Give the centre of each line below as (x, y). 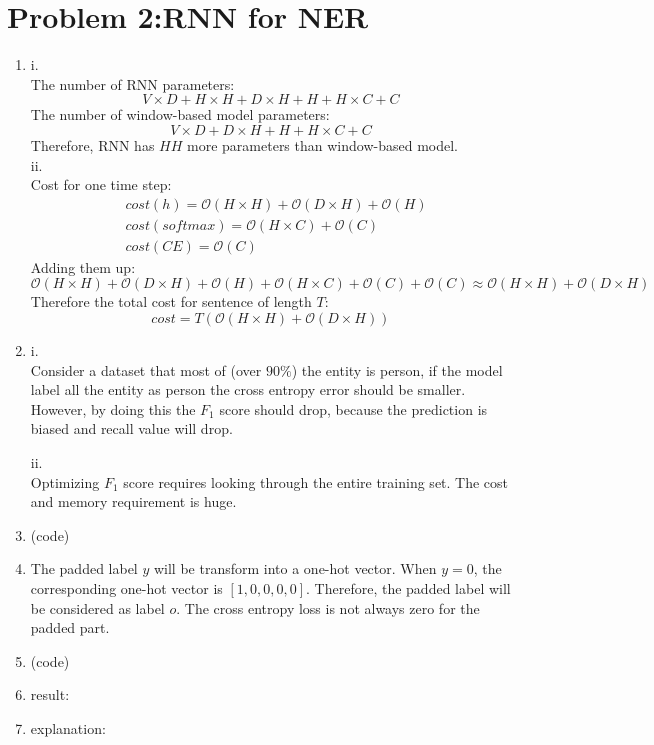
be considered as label (97, 607)
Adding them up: (83, 266)
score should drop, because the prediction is (353, 408)
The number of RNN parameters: (132, 83)
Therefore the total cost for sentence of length (171, 301)
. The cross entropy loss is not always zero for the (328, 607)
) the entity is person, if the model (397, 369)
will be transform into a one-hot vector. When (295, 568)
